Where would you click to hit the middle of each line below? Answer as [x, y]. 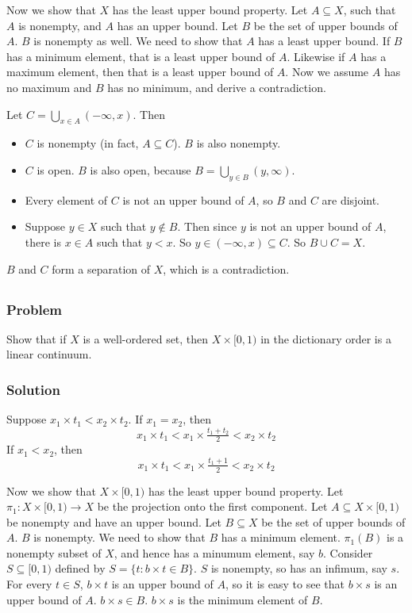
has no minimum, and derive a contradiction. [217, 87]
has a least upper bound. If [324, 41]
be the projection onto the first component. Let [212, 506]
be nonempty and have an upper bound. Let [114, 521]
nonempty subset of [54, 552]
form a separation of [101, 268]
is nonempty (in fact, [88, 143]
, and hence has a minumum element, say [214, 552]
